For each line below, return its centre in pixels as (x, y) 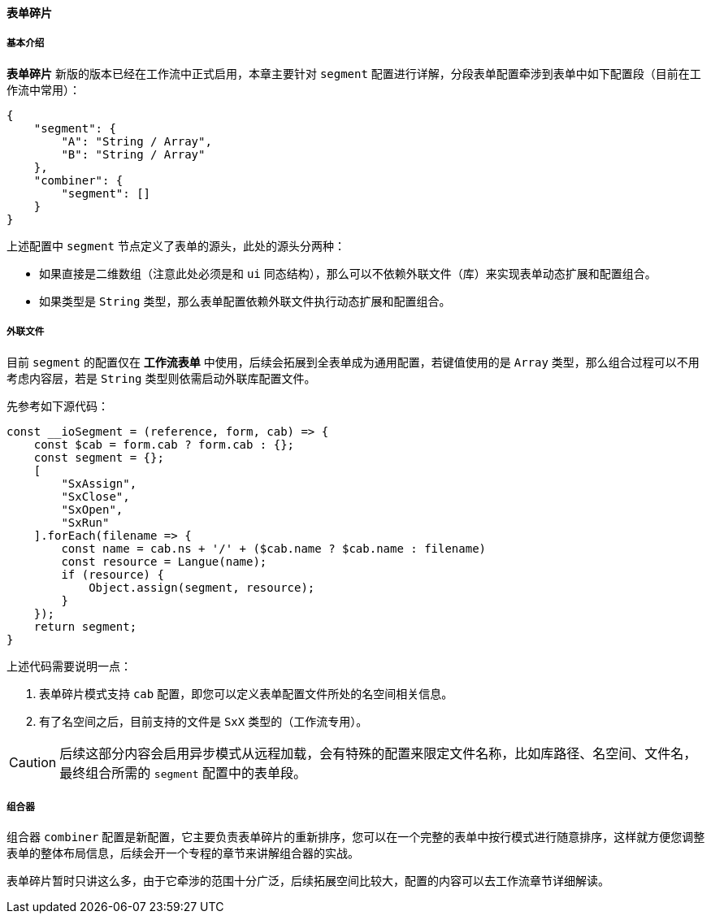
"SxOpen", (92, 509)
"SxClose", (95, 496)
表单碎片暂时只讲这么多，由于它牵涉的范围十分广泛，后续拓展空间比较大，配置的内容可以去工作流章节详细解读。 (308, 881)
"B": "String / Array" (133, 154)
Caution (33, 762)
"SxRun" (85, 522)
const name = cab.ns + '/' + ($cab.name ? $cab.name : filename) (274, 548)
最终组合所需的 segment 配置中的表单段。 (183, 772)
